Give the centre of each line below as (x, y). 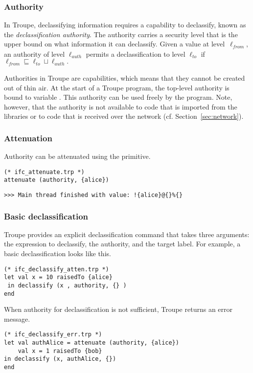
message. (17, 318)
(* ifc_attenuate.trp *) (44, 172)
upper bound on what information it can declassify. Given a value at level (115, 44)
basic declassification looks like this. (57, 253)
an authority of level (34, 54)
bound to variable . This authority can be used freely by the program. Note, (118, 97)
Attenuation (28, 138)
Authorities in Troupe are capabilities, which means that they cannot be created (125, 77)
